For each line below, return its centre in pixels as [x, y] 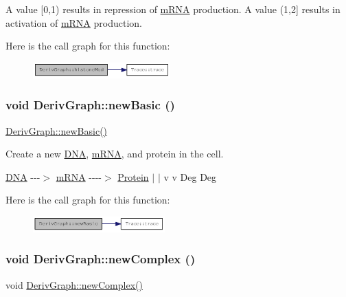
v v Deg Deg [190, 176]
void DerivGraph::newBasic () [90, 105]
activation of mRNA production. [74, 22]
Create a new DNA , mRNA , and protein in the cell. [115, 154]
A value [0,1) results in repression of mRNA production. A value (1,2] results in [173, 9]
